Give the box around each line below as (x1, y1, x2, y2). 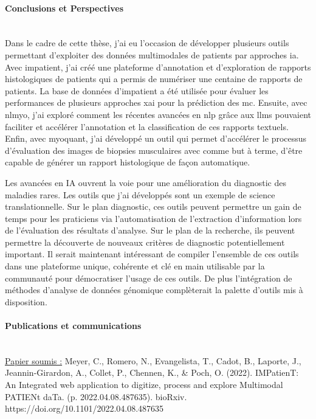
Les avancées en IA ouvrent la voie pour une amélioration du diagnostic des (5, 176, 286, 189)
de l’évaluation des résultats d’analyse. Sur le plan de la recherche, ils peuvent (5, 224, 295, 237)
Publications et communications (5, 319, 142, 332)
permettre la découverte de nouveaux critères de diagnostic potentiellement (5, 235, 285, 248)
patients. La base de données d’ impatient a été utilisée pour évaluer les (5, 84, 269, 97)
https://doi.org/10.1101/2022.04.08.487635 (5, 402, 164, 415)
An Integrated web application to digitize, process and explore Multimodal (5, 378, 283, 391)
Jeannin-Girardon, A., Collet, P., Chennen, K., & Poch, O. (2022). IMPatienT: (5, 366, 299, 379)
